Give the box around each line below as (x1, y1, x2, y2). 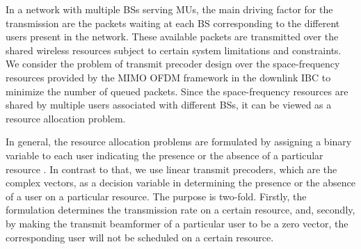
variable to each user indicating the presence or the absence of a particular (6, 147, 323, 162)
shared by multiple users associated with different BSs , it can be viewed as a (6, 97, 332, 112)
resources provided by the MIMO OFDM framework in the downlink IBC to (6, 70, 331, 84)
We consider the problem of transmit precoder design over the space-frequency (6, 56, 340, 71)
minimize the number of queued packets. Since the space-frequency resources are (6, 83, 348, 98)
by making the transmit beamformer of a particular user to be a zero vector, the (6, 216, 348, 230)
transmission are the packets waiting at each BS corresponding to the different (6, 15, 340, 30)
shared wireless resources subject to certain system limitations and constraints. (6, 42, 342, 57)
